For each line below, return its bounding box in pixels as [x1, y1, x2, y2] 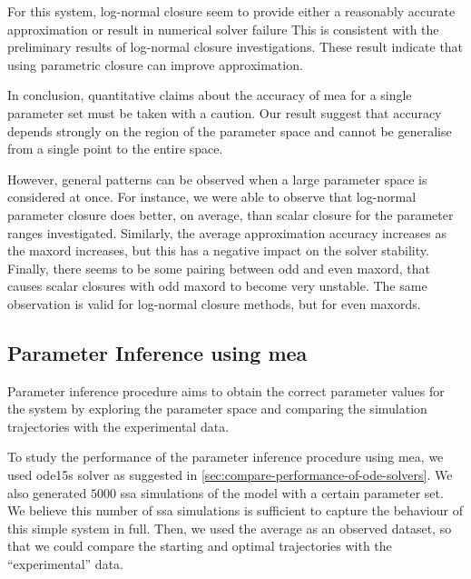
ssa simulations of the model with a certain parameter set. [120, 483, 444, 502]
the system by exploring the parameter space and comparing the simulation [7, 399, 427, 418]
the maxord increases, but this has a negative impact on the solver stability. [7, 241, 429, 260]
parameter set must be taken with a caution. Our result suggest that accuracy [7, 103, 442, 122]
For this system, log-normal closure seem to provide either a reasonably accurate [7, 2, 456, 20]
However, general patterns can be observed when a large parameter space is [7, 169, 427, 188]
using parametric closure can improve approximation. [7, 55, 303, 74]
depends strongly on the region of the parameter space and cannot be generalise [7, 121, 452, 140]
